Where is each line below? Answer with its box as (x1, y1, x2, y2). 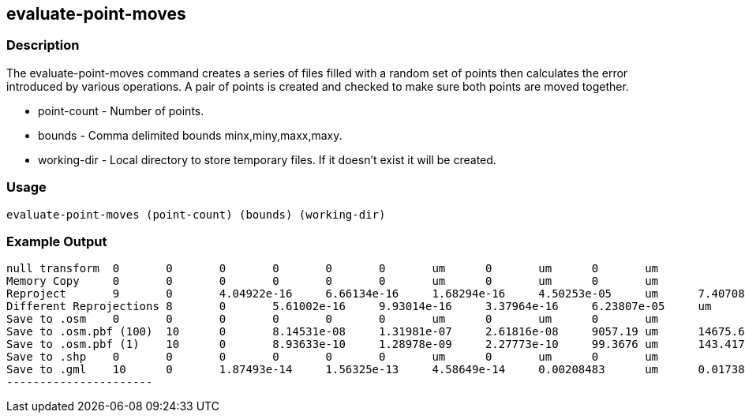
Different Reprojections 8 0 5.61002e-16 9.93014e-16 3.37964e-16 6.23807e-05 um (6, 300, 712, 313)
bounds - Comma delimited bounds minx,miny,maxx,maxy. (38, 128, 343, 142)
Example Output (6, 233, 107, 249)
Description (6, 37, 80, 54)
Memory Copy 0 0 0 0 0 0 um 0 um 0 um (6, 275, 659, 288)
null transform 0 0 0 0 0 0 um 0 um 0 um (6, 262, 659, 275)
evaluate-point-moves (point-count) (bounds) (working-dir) (6, 208, 386, 221)
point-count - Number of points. (38, 103, 204, 118)
